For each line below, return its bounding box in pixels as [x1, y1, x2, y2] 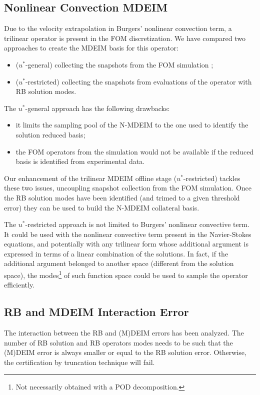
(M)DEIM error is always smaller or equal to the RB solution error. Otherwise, [4, 347, 246, 357]
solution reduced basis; [15, 129, 85, 139]
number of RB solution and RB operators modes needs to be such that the [4, 337, 233, 347]
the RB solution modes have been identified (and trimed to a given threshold [4, 192, 240, 202]
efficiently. [4, 279, 35, 290]
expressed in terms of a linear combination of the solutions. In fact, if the [4, 248, 228, 258]
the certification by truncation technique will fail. [4, 356, 155, 367]
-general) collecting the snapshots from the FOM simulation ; [25, 59, 213, 69]
